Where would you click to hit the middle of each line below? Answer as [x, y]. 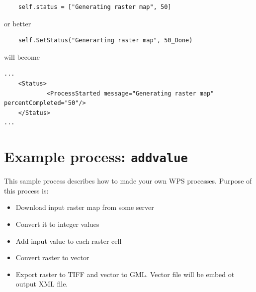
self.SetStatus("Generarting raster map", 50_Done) [105, 41]
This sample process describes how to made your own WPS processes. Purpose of [128, 181]
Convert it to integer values [57, 224]
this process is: [26, 190]
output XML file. [42, 284]
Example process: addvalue [96, 156]
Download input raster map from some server [85, 207]
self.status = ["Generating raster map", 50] [95, 7]
